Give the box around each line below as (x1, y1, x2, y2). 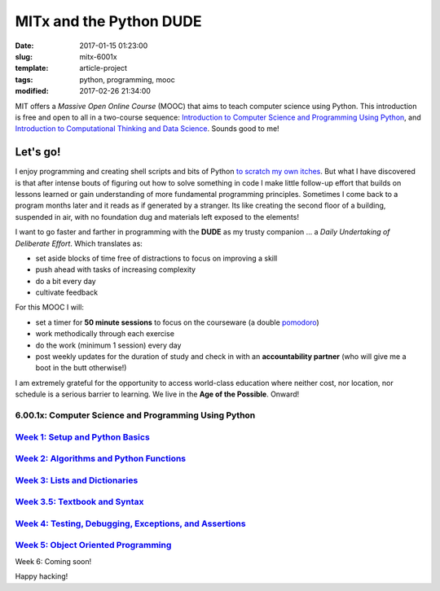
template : (15, 63, 49, 73)
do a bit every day (35, 276, 97, 286)
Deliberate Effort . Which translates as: (15, 239, 143, 248)
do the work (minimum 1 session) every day (35, 340, 182, 350)
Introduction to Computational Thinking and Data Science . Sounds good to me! (15, 124, 280, 134)
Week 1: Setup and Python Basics (15, 431, 150, 443)
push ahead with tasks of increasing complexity (35, 265, 196, 274)
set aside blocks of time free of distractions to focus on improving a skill (35, 253, 278, 263)
